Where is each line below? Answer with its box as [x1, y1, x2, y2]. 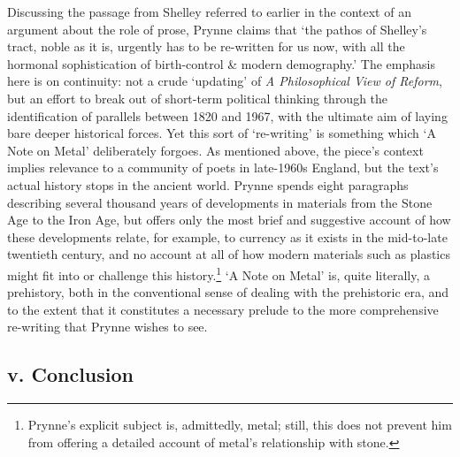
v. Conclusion [7, 361, 134, 388]
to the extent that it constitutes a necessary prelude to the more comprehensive [7, 300, 439, 318]
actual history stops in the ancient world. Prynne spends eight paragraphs [7, 175, 409, 194]
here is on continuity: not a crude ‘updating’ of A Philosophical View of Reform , [7, 72, 442, 90]
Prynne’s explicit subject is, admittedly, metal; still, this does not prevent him [27, 415, 452, 434]
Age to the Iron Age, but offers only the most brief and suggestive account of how [7, 210, 451, 229]
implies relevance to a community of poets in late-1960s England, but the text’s [7, 158, 439, 177]
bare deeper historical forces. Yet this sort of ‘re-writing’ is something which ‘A [7, 124, 436, 142]
